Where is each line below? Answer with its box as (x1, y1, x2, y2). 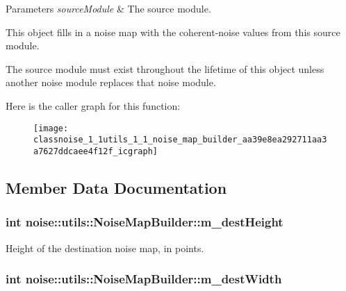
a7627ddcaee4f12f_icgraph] (33, 146, 158, 156)
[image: (33, 123, 69, 133)
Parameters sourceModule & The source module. (6, 1, 211, 15)
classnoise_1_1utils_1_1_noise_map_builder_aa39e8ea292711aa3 (33, 135, 327, 145)
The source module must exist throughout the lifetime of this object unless (6, 61, 324, 76)
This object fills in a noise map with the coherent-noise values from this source (6, 24, 340, 39)
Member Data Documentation (6, 176, 227, 198)
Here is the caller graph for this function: (6, 98, 181, 113)
